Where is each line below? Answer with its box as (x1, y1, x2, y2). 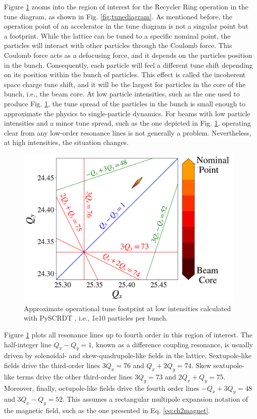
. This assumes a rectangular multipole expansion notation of (62, 394, 248, 404)
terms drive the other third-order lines (16, 371, 133, 381)
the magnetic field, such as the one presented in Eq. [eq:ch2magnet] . (4, 405, 210, 416)
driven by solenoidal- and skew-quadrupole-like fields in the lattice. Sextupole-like (4, 350, 252, 361)
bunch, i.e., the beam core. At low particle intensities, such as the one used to (4, 89, 240, 99)
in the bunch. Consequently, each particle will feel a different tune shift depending (4, 59, 253, 70)
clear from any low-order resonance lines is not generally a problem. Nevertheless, (4, 127, 252, 138)
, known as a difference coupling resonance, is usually (92, 339, 253, 349)
